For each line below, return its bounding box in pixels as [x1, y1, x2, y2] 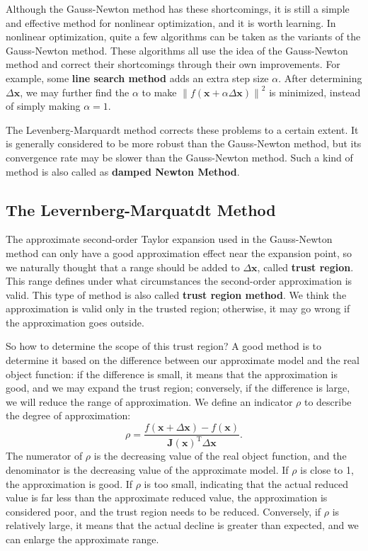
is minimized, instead [269, 84, 361, 99]
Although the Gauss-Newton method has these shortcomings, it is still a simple [6, 1, 350, 16]
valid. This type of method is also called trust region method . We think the [6, 287, 347, 302]
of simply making [6, 98, 81, 113]
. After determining [278, 70, 362, 85]
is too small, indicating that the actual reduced [144, 476, 348, 491]
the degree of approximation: [6, 408, 131, 423]
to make [142, 84, 177, 99]
